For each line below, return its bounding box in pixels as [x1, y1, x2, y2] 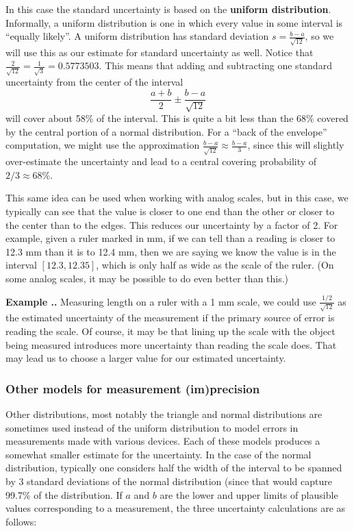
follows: [5, 514, 37, 528]
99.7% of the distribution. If [5, 487, 123, 502]
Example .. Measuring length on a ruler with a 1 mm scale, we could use [5, 294, 316, 308]
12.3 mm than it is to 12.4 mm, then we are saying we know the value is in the [5, 244, 336, 258]
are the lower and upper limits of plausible [160, 487, 338, 502]
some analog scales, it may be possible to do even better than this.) [5, 271, 289, 285]
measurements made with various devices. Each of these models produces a [5, 434, 320, 448]
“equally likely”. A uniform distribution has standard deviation [5, 29, 269, 43]
